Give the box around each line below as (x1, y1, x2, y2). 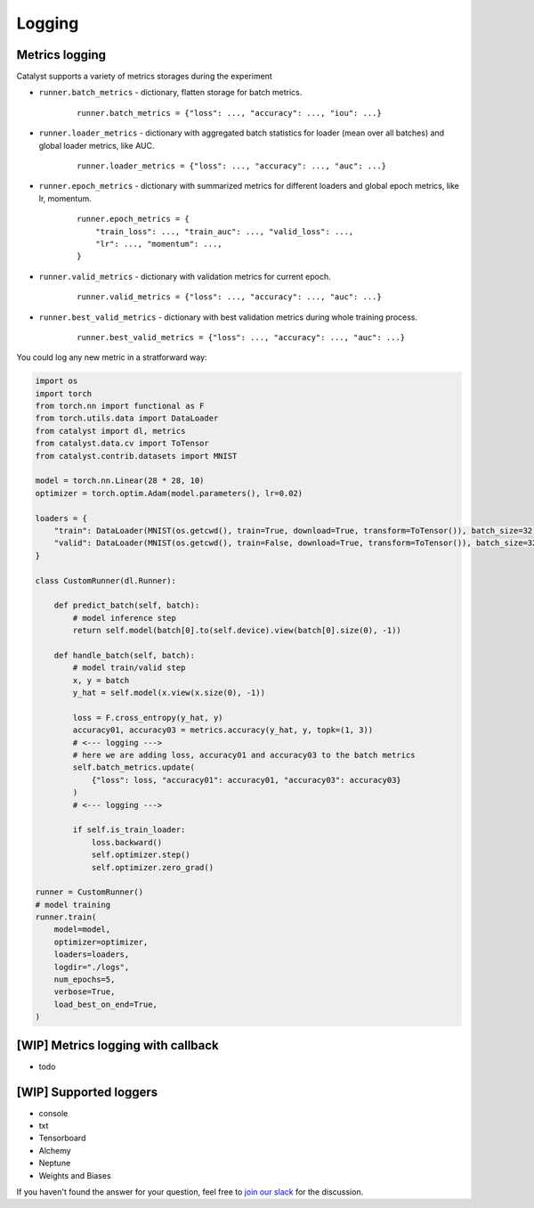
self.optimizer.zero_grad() (91, 862, 214, 872)
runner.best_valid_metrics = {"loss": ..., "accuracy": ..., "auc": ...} (77, 332, 406, 342)
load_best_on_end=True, (53, 999, 158, 1009)
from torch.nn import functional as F (35, 401, 205, 412)
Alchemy (38, 1145, 71, 1155)
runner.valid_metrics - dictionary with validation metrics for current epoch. (38, 271, 331, 282)
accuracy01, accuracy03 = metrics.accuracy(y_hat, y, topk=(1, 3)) (72, 725, 374, 735)
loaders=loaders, (53, 950, 130, 959)
